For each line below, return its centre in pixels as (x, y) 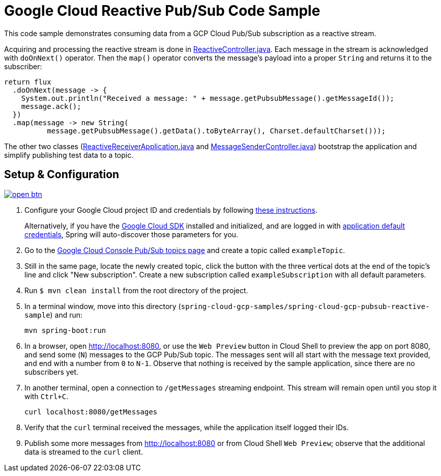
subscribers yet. (52, 372)
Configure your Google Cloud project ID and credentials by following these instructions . (171, 210)
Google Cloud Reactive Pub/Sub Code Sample (162, 11)
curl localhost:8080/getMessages (91, 412)
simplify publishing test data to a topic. (69, 155)
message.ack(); (51, 106)
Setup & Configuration (62, 175)
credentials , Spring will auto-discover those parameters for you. (131, 234)
